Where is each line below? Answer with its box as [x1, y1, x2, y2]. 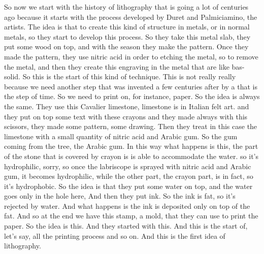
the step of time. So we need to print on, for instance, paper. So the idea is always [4, 91, 260, 102]
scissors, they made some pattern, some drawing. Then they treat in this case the [4, 121, 257, 132]
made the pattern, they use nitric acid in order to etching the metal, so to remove [4, 51, 258, 61]
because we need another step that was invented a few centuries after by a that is [4, 81, 257, 91]
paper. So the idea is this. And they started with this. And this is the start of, [4, 220, 248, 231]
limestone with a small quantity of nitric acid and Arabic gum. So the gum [4, 131, 238, 141]
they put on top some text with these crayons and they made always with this [4, 111, 248, 121]
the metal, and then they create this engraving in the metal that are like [4, 61, 229, 72]
